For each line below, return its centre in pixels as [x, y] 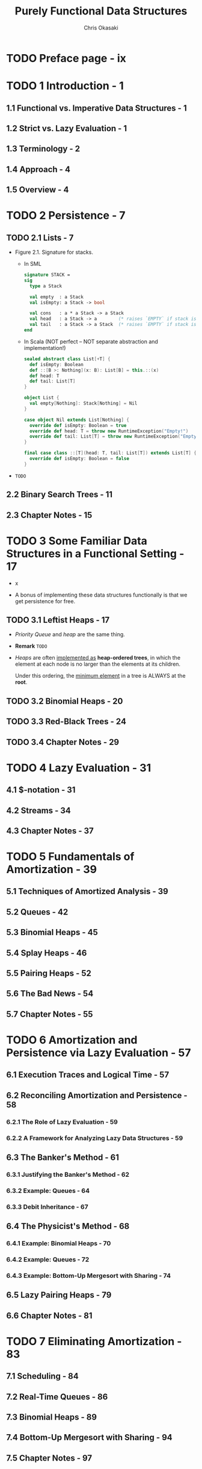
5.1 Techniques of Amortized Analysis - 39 [87, 891]
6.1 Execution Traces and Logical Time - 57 [88, 1075]
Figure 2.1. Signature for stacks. [54, 252]
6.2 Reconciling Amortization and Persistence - [97, 1095]
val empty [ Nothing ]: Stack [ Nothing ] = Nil [83, 403]
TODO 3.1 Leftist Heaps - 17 [58, 620]
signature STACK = [47, 275]
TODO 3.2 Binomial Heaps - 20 [65, 701]
